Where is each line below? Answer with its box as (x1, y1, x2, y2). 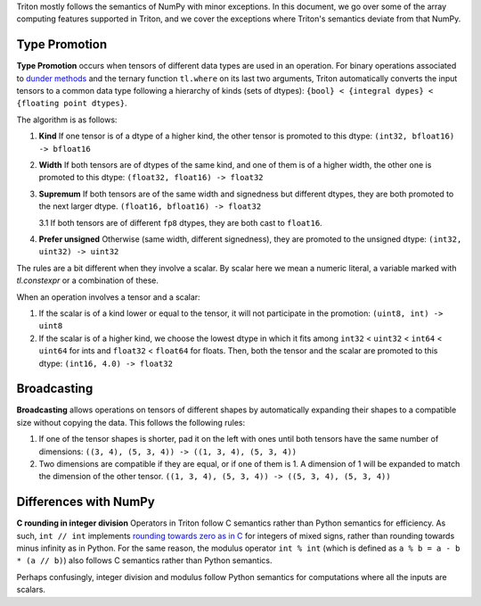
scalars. (16, 585, 46, 595)
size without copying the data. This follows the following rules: (16, 417, 246, 428)
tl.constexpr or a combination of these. (16, 275, 159, 286)
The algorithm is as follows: (16, 114, 118, 125)
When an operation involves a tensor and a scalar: (16, 291, 200, 303)
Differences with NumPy (16, 494, 155, 510)
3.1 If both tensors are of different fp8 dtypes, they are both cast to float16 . (38, 217, 322, 228)
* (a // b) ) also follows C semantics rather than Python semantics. (16, 555, 273, 566)
